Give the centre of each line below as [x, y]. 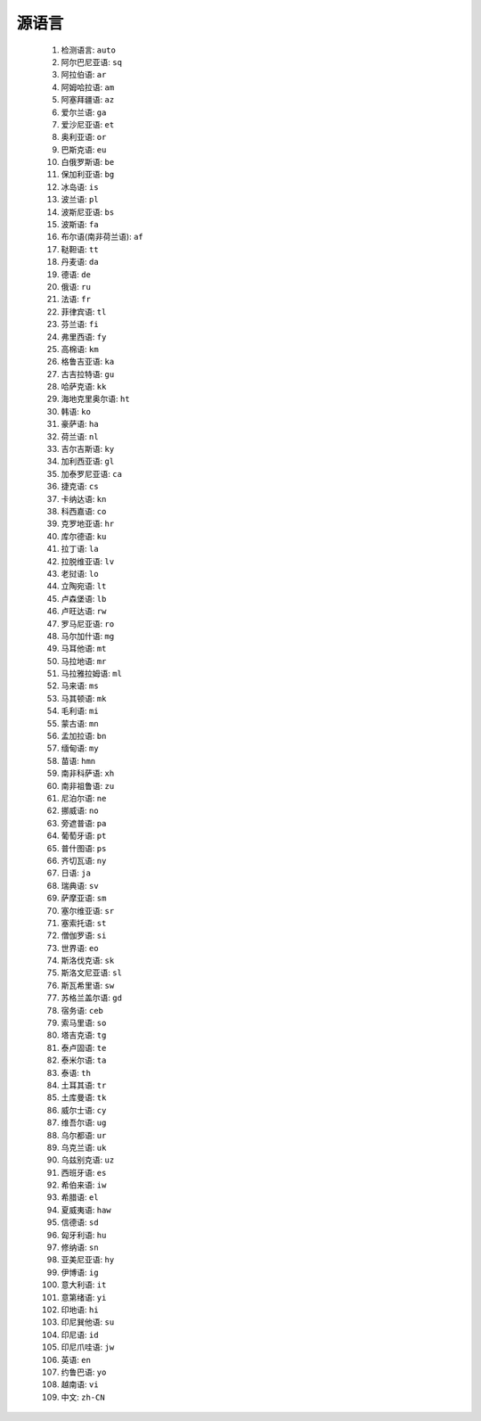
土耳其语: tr [84, 1085]
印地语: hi [80, 1310]
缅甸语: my [80, 748]
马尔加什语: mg [88, 636]
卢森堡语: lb [84, 598]
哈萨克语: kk [84, 387]
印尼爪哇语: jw [88, 1347]
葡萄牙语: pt [84, 836]
